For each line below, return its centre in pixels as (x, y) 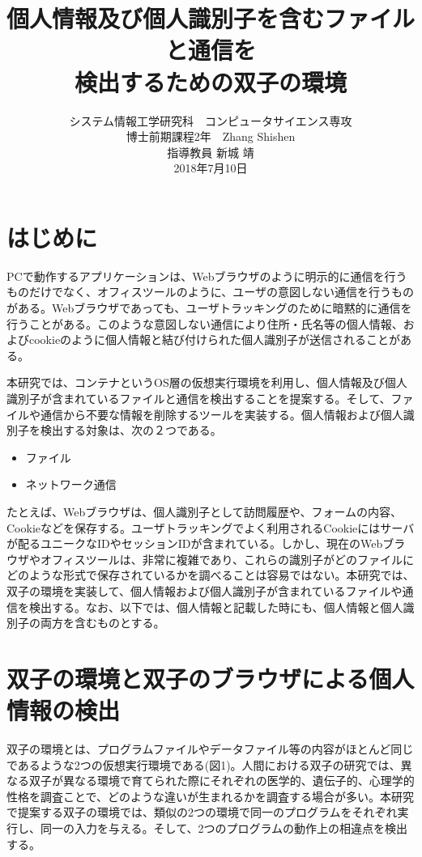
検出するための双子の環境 (210, 81)
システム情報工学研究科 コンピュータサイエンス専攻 (211, 120)
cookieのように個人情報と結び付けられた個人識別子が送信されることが (215, 339)
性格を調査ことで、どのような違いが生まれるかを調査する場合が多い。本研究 (211, 796)
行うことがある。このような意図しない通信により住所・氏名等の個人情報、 (205, 323)
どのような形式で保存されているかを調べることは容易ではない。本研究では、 (211, 575)
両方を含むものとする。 (102, 623)
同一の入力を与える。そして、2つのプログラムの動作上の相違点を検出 (224, 827)
